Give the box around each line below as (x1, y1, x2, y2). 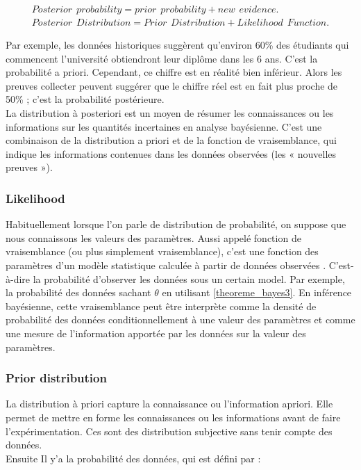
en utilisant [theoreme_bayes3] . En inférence (162, 285, 352, 300)
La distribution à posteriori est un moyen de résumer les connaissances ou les (6, 106, 334, 120)
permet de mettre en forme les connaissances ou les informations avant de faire (6, 410, 341, 424)
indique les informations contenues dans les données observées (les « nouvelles (6, 146, 337, 161)
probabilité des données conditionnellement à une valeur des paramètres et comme (6, 312, 355, 327)
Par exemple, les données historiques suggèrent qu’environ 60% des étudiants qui (6, 38, 349, 52)
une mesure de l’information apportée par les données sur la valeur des (6, 325, 306, 340)
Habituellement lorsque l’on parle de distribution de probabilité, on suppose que (6, 217, 346, 232)
